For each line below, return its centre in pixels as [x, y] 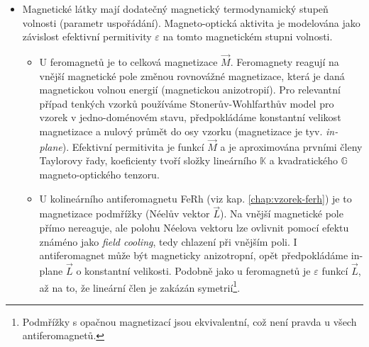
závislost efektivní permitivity [87, 36]
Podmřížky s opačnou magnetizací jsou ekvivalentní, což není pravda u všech [189, 321]
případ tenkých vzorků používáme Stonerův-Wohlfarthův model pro [187, 103]
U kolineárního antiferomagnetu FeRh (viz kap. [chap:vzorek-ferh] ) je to [195, 198]
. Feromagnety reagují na [285, 62]
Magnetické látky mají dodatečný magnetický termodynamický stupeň [175, 8]
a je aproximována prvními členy [291, 146]
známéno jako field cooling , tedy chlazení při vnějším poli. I [168, 241]
